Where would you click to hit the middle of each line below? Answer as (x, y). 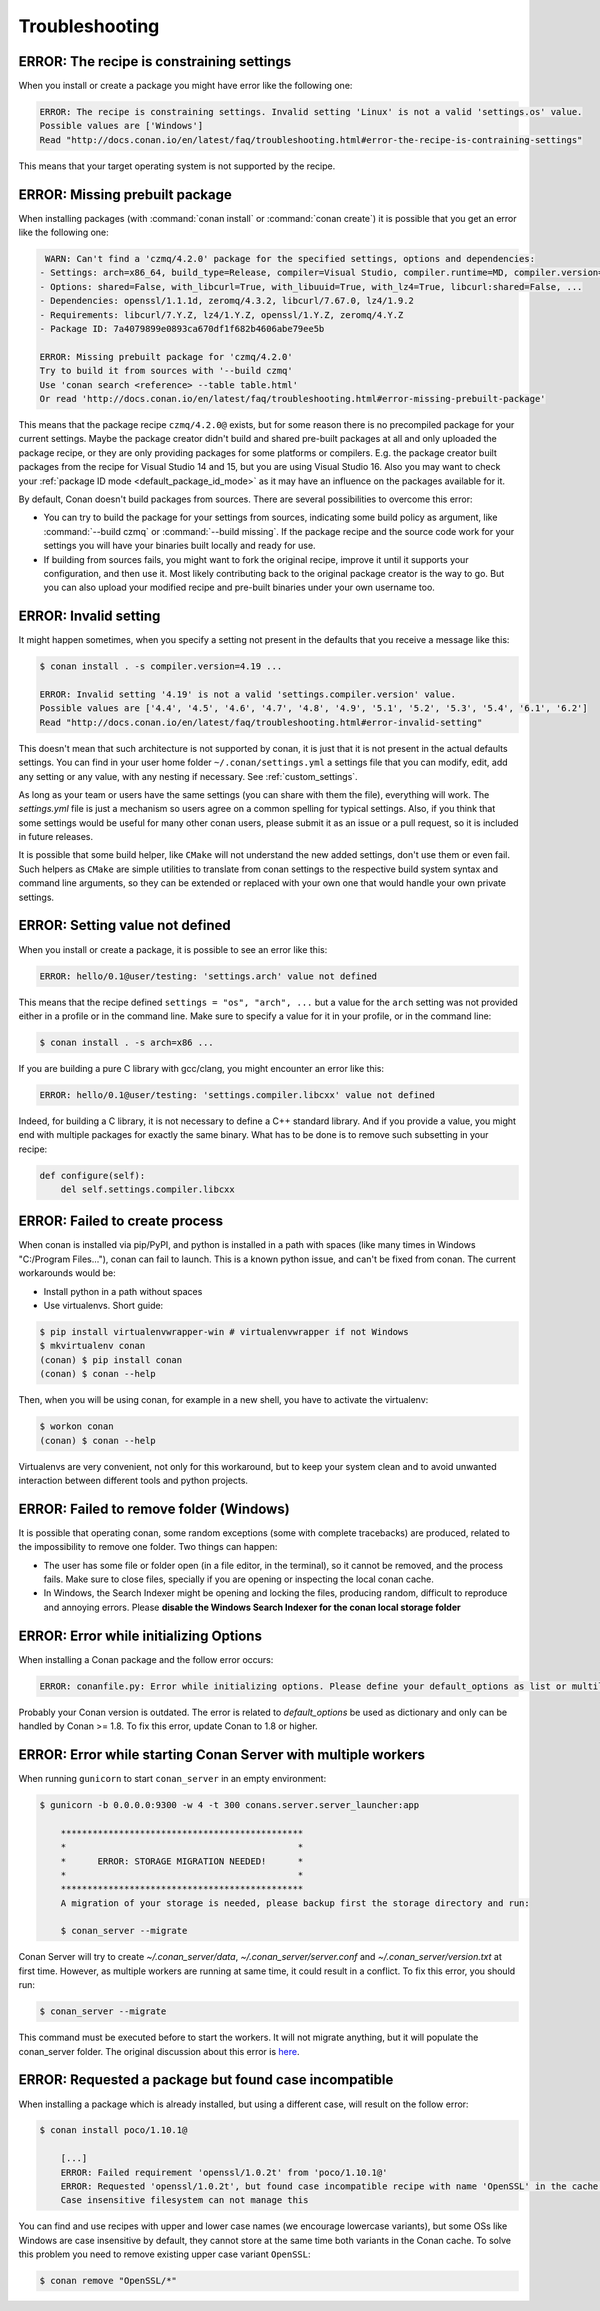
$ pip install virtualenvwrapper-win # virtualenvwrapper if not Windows (224, 1332)
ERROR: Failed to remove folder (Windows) (154, 1508)
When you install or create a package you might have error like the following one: (185, 86)
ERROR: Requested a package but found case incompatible (206, 2080)
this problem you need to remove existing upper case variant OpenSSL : (164, 2254)
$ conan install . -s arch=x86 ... (126, 1042)
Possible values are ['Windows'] (121, 126)
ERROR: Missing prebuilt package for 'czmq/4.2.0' (166, 356)
